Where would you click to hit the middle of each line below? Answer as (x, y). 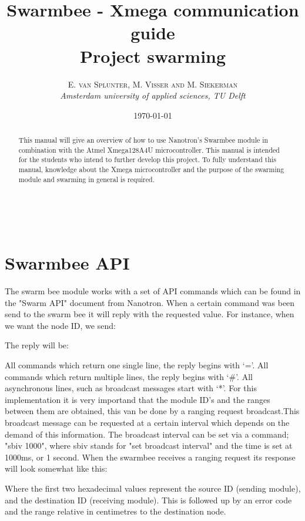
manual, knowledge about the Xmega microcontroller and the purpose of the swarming (151, 169)
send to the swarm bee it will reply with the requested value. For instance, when (150, 314)
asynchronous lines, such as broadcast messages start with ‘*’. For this (131, 388)
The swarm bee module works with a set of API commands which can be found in (153, 291)
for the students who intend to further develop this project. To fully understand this (147, 159)
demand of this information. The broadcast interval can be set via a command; (147, 434)
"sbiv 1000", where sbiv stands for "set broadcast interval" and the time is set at (149, 446)
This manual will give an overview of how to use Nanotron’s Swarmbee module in (143, 140)
